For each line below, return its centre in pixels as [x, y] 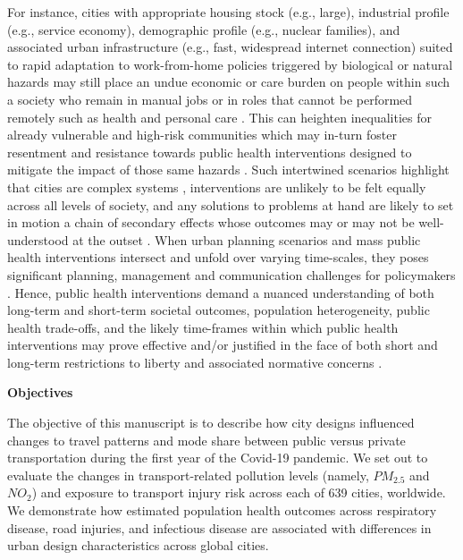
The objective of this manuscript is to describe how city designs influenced [211, 423]
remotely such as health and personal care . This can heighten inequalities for [219, 117]
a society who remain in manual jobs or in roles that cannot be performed [210, 99]
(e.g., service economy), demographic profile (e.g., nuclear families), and [204, 29]
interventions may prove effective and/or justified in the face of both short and [223, 345]
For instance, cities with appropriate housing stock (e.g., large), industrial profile [228, 12]
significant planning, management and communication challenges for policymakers [231, 274]
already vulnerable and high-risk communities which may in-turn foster [202, 135]
